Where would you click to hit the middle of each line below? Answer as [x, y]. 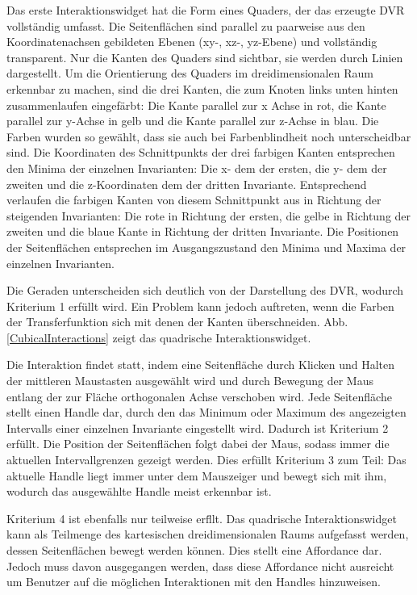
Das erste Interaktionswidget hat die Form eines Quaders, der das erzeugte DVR [206, 10]
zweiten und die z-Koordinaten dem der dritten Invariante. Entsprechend [187, 184]
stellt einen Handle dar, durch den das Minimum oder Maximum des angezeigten [206, 412]
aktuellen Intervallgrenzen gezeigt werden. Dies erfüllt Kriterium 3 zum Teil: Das [206, 460]
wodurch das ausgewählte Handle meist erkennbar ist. [139, 491]
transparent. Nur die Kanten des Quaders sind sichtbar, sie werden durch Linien [205, 57]
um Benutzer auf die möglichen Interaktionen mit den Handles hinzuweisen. [194, 582]
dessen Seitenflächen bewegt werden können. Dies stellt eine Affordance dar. [194, 550]
